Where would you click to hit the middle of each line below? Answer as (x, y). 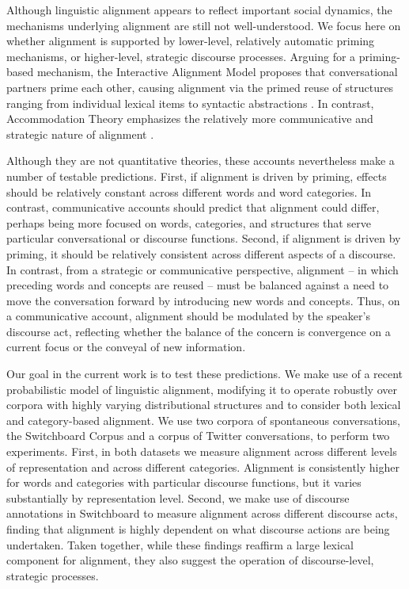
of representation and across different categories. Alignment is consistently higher (203, 467)
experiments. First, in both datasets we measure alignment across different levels (202, 451)
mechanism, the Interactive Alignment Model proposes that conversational (217, 72)
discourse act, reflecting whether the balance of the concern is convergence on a (199, 331)
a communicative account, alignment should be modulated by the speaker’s (188, 316)
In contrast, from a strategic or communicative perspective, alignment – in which (203, 269)
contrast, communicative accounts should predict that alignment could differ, (193, 207)
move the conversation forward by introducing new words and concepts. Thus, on (203, 300)
